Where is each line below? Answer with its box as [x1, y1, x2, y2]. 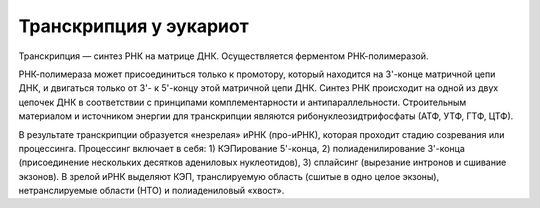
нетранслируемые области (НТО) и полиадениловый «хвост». [18, 185, 285, 197]
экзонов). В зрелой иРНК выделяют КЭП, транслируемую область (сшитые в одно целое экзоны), [18, 170, 440, 182]
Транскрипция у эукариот [18, 15, 249, 37]
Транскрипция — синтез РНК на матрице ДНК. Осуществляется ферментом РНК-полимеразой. [18, 50, 429, 62]
